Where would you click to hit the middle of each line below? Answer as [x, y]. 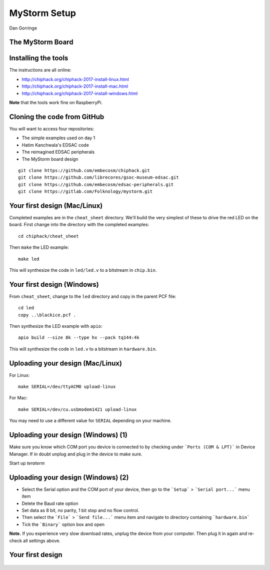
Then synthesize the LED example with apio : [56, 326]
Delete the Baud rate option [50, 503]
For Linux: [19, 375]
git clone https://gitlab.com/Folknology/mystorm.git [85, 192]
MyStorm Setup [42, 13]
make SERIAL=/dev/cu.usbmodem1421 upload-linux [77, 409]
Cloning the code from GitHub [57, 117]
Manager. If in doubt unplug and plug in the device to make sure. [76, 454]
